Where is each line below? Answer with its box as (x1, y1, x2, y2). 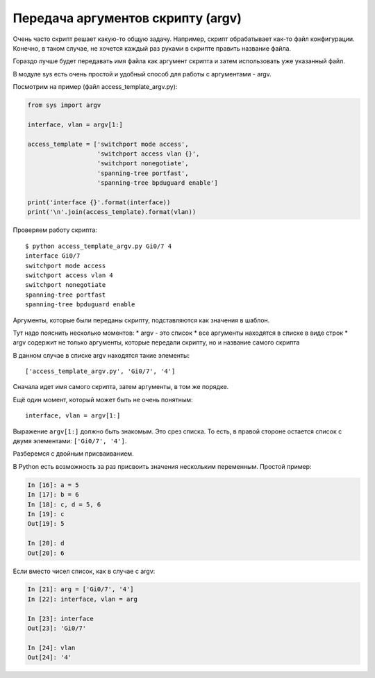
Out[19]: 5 (27, 520, 65, 528)
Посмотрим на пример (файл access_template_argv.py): (12, 83, 178, 91)
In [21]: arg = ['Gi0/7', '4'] (27, 586, 135, 593)
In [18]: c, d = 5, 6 (27, 500, 101, 508)
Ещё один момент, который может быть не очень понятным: (12, 395, 194, 404)
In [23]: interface (27, 615, 94, 622)
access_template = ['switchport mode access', (27, 140, 189, 148)
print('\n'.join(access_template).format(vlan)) (27, 208, 197, 216)
